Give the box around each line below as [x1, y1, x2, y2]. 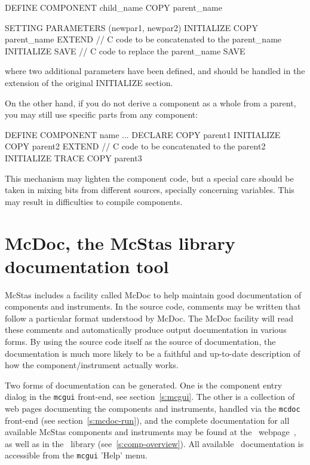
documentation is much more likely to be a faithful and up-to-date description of [5, 347, 300, 359]
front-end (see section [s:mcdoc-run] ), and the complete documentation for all [5, 414, 290, 426]
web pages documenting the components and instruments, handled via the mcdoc [5, 402, 300, 415]
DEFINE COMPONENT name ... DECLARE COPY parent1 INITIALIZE [5, 128, 281, 140]
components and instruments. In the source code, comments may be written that [5, 300, 301, 313]
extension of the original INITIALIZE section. [5, 76, 173, 88]
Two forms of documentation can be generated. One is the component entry [5, 378, 283, 391]
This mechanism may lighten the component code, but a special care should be [5, 172, 294, 184]
